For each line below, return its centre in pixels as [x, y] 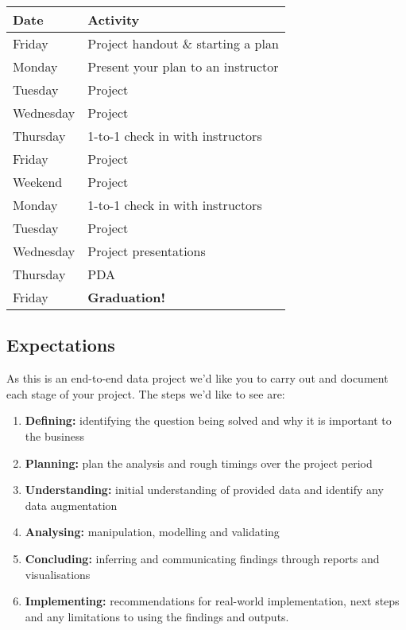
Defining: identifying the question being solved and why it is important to [208, 420]
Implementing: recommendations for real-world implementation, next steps [212, 601]
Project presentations [147, 251]
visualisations [58, 574]
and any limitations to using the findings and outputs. [157, 616]
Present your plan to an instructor [183, 66]
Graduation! [126, 297]
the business [54, 436]
